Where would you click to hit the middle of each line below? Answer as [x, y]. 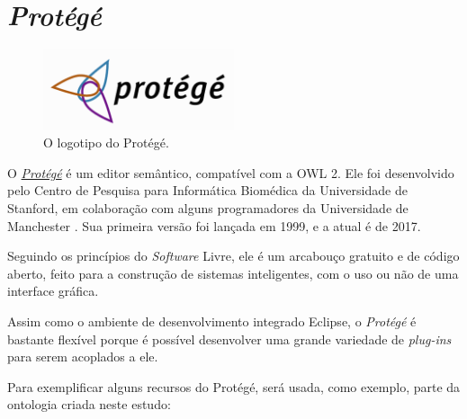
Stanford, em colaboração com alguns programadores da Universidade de [208, 207]
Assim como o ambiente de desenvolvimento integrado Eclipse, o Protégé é [212, 321]
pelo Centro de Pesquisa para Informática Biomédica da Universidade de [207, 190]
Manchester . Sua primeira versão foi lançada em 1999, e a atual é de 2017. [214, 225]
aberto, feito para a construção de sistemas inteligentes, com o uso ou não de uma [233, 273]
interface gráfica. [53, 291]
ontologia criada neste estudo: [89, 404]
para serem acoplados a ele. [83, 357]
